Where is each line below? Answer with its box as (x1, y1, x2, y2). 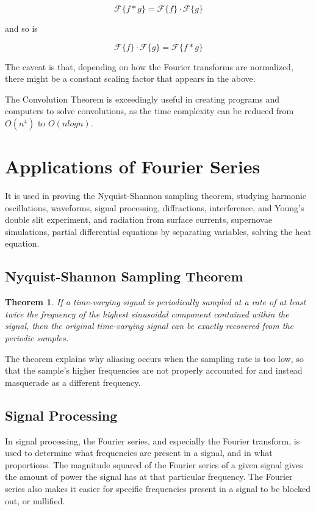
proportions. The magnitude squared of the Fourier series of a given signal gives (5, 458, 303, 471)
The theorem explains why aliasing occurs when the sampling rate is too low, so (5, 352, 304, 364)
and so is (5, 22, 38, 34)
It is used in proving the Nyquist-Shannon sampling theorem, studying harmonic (5, 189, 307, 202)
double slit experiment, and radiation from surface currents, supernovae (5, 213, 273, 226)
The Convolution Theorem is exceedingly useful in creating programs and (5, 92, 279, 105)
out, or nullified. (5, 494, 65, 507)
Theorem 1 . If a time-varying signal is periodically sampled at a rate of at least (5, 295, 306, 308)
